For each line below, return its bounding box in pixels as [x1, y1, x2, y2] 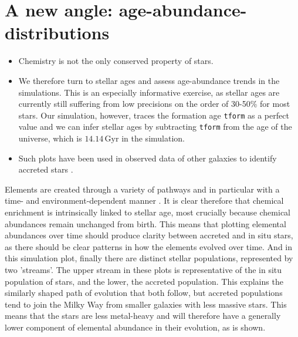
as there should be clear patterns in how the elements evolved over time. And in [5, 240, 293, 252]
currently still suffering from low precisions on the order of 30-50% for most [18, 97, 290, 110]
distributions [5, 21, 110, 45]
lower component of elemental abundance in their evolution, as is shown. [5, 321, 266, 333]
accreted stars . [18, 163, 73, 176]
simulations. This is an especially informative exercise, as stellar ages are [18, 86, 280, 98]
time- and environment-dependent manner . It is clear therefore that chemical [5, 194, 284, 207]
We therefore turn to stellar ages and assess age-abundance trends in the [18, 74, 280, 86]
